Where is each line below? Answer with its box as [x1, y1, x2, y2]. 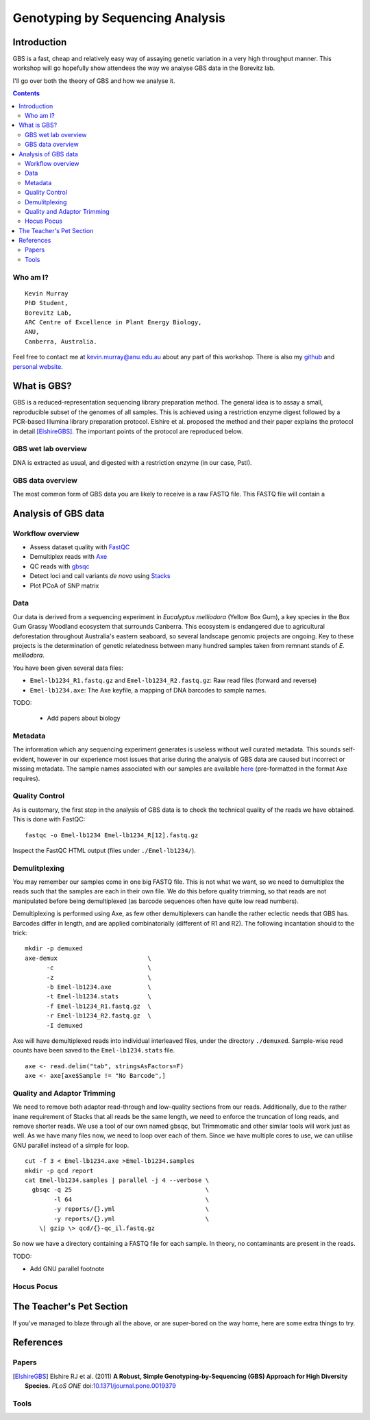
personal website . [12, 362, 63, 370]
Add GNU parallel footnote [29, 1265, 105, 1273]
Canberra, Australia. [25, 337, 97, 346]
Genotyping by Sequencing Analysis [12, 10, 225, 25]
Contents [12, 89, 40, 97]
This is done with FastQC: [12, 815, 86, 823]
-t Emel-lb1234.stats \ [46, 993, 152, 1000]
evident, [12, 755, 36, 763]
